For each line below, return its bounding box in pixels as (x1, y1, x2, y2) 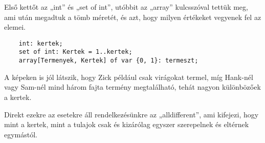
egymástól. (4, 129, 38, 139)
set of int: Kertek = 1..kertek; (18, 48, 132, 56)
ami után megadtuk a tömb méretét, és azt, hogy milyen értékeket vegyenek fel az (4, 11, 261, 22)
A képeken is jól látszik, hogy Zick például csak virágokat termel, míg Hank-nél (4, 71, 253, 82)
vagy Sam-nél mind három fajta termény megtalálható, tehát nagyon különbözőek (4, 81, 261, 92)
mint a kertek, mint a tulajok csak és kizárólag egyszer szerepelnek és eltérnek (4, 119, 249, 130)
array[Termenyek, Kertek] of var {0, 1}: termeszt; (18, 57, 198, 65)
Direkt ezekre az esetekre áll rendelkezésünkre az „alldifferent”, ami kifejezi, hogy (4, 109, 259, 119)
